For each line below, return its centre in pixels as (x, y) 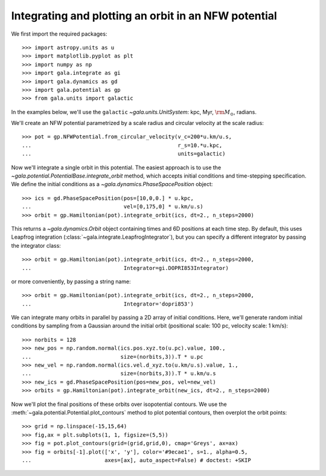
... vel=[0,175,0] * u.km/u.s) (113, 207)
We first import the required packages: (59, 34)
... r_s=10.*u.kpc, (122, 145)
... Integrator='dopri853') (108, 304)
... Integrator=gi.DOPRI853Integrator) (125, 268)
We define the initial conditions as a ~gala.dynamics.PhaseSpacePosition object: (112, 184)
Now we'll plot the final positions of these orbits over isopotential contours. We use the (119, 404)
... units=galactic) (124, 154)
